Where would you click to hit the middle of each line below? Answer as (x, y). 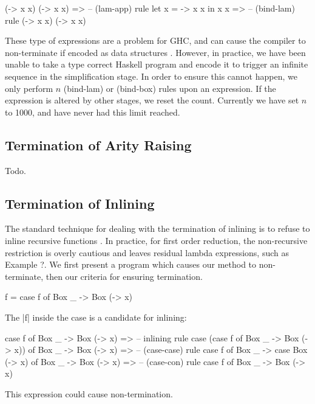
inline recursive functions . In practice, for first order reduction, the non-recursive (156, 240)
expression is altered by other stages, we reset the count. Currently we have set (152, 100)
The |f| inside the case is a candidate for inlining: (96, 317)
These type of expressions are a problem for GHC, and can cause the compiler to (155, 40)
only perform (29, 88)
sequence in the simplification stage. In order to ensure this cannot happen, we (151, 76)
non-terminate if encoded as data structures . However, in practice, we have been (155, 52)
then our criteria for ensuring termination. (124, 276)
